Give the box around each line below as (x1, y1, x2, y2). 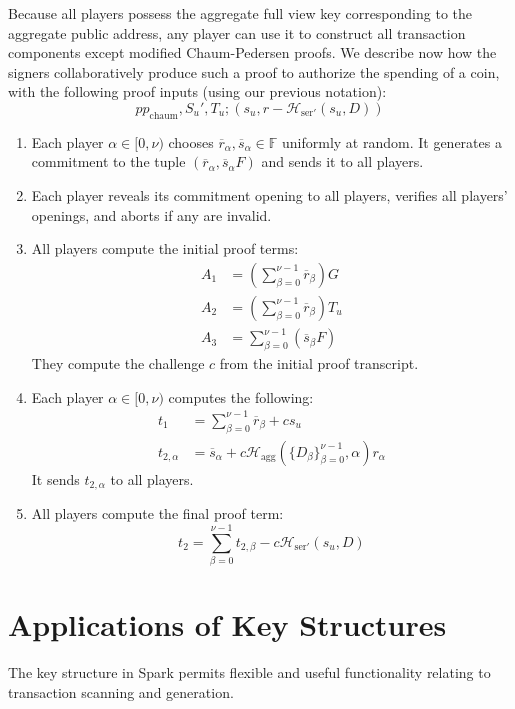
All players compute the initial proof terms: (31, 238, 299, 259)
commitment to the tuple (31, 151, 186, 172)
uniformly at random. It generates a (282, 131, 502, 152)
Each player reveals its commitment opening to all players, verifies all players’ (31, 184, 508, 205)
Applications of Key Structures (8, 604, 447, 645)
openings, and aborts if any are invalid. (31, 204, 272, 225)
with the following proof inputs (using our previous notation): (8, 81, 387, 102)
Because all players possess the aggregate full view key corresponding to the (8, 3, 473, 23)
